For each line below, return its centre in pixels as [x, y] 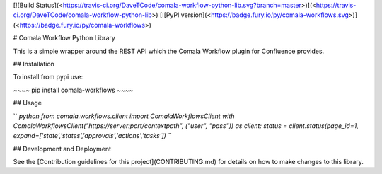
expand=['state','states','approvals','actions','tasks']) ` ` [93, 136]
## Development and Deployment [62, 149]
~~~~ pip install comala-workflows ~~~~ [73, 90]
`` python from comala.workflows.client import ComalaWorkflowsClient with [124, 116]
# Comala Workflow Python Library [64, 38]
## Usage [28, 103]
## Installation [34, 64]
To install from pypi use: [48, 77]
